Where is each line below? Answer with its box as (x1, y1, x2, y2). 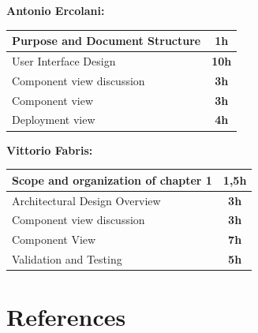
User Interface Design (12, 52, 116, 69)
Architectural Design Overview (12, 192, 161, 208)
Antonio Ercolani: (6, 2, 105, 18)
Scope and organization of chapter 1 (12, 171, 212, 188)
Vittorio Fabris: (6, 141, 93, 158)
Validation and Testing (12, 251, 122, 268)
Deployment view (12, 111, 95, 128)
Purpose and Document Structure (12, 32, 201, 49)
